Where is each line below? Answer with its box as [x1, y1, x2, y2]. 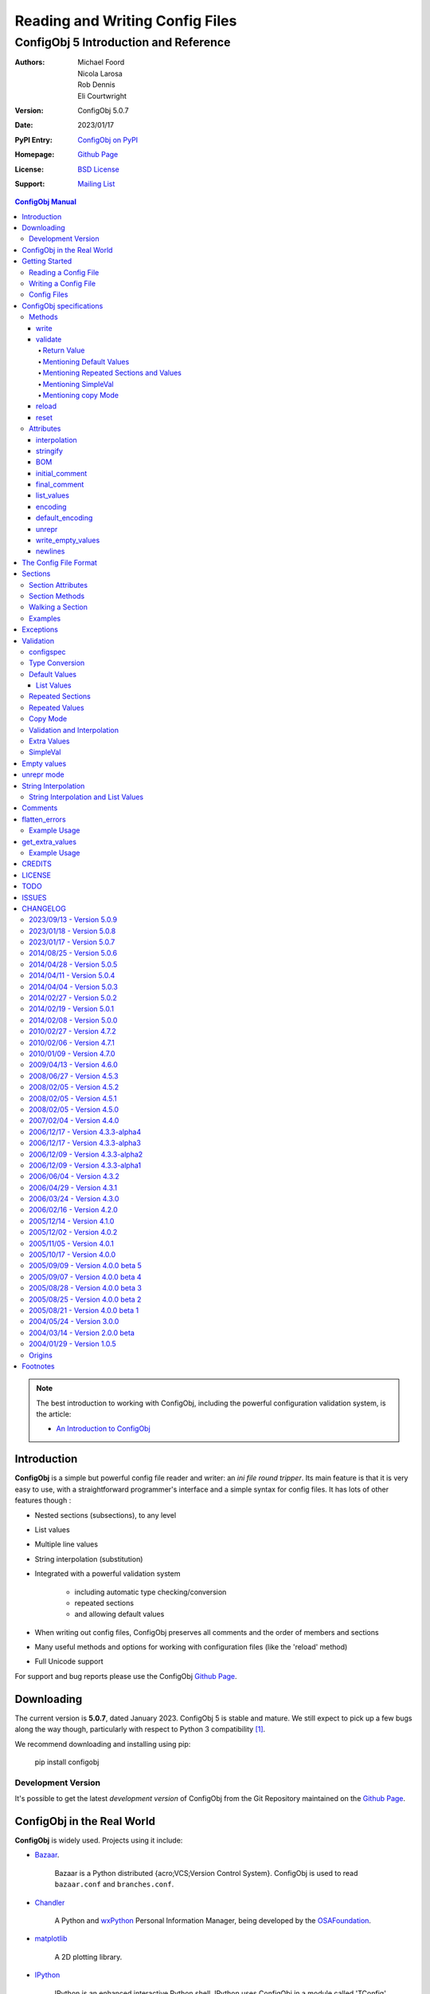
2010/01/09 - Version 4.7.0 [29, 1049, 115, 1058]
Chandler [34, 1897, 65, 1907]
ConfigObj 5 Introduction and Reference [14, 35, 231, 49]
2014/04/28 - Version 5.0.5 [29, 960, 118, 969]
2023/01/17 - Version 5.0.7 [29, 937, 115, 947]
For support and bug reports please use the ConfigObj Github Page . [14, 1671, 238, 1681]
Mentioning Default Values [42, 357, 130, 366]
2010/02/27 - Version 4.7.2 [29, 1027, 117, 1036]
